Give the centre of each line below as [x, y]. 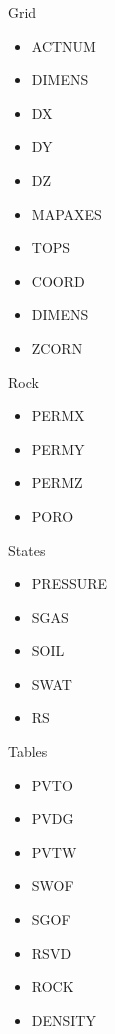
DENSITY [63, 1019]
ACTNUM [63, 45]
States [27, 549]
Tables [28, 751]
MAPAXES [66, 213]
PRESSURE [69, 583]
